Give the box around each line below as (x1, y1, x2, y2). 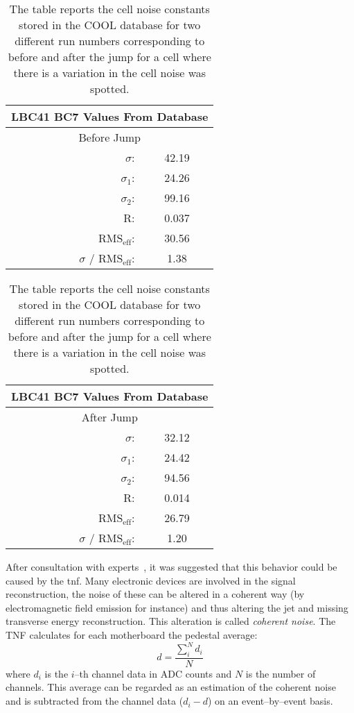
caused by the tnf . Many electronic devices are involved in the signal (6, 573, 296, 587)
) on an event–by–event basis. (208, 694, 333, 708)
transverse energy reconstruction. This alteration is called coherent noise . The (6, 614, 336, 628)
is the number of (245, 666, 316, 680)
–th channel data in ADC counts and (74, 666, 232, 680)
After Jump (81, 409, 138, 425)
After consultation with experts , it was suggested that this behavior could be (6, 560, 337, 573)
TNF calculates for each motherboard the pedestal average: (6, 627, 258, 641)
